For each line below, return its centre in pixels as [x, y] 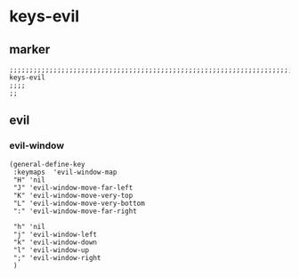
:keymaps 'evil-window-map [65, 172]
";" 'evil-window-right [57, 258]
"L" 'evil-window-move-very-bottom [79, 203]
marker [30, 49]
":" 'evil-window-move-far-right [75, 211]
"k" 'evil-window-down [55, 242]
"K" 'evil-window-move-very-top [73, 195]
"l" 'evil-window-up [51, 250]
